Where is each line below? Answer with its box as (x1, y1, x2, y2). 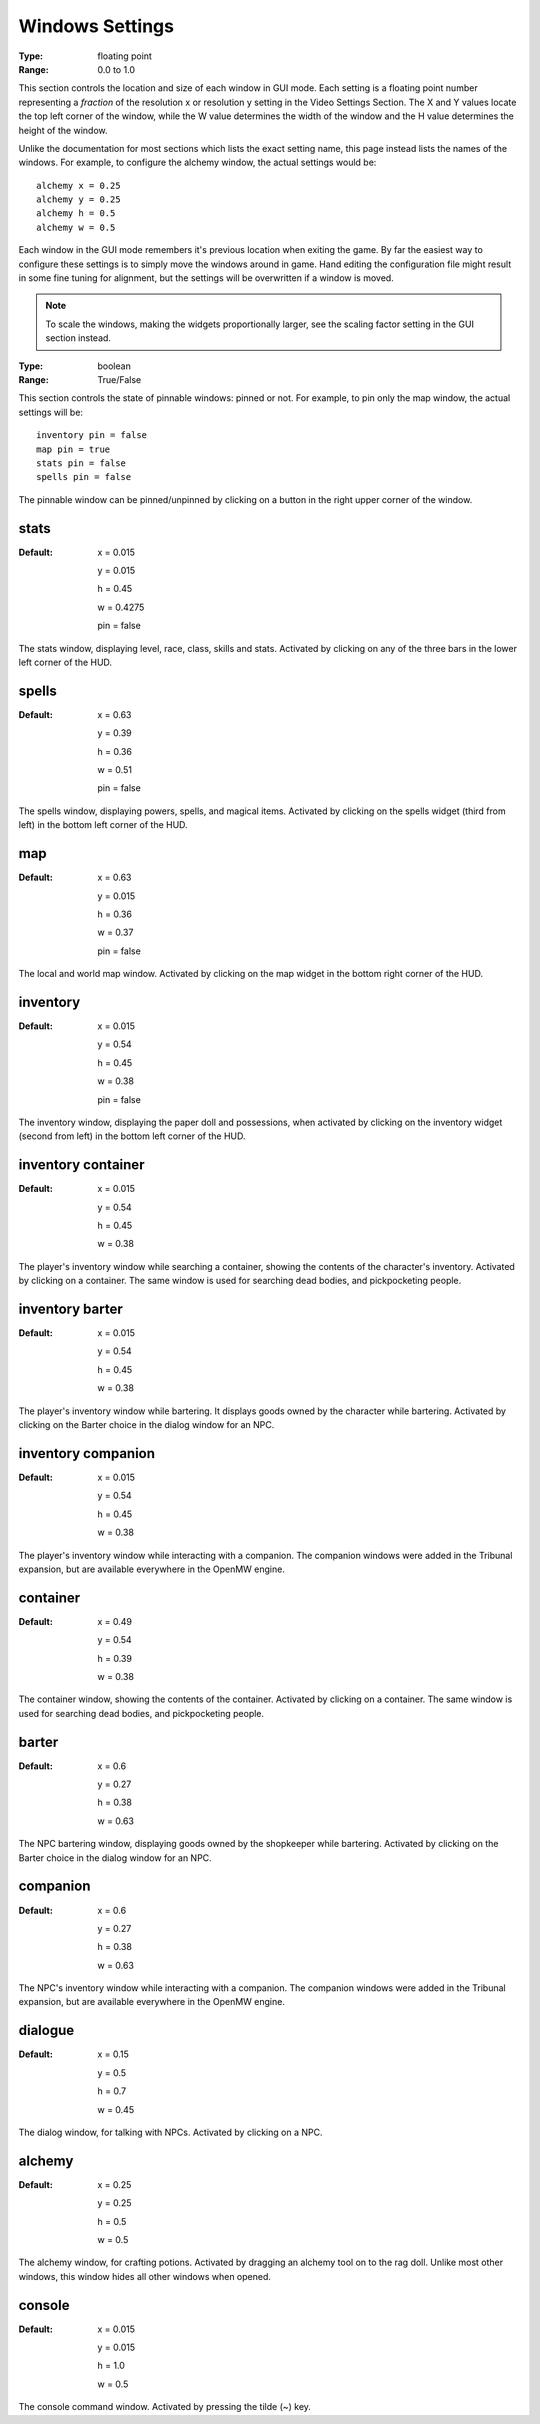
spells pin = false (36, 471, 132, 483)
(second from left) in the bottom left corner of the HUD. (18, 1130, 246, 1142)
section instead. (45, 332, 112, 344)
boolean (97, 360, 132, 372)
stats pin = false (36, 457, 127, 469)
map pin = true (36, 443, 111, 455)
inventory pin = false (36, 430, 148, 441)
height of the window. (18, 124, 108, 136)
